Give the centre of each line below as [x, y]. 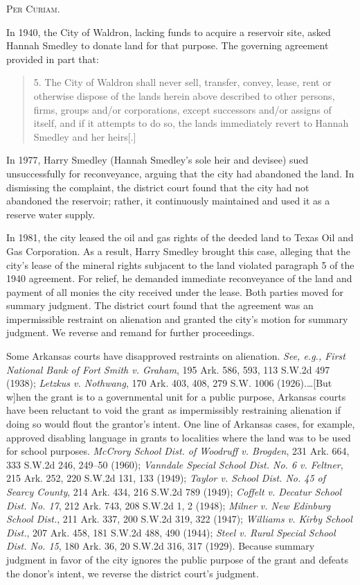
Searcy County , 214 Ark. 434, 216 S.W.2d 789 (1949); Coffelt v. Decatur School [174, 491]
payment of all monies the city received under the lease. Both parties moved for [175, 291]
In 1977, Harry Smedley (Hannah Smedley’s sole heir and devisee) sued [157, 160]
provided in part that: [53, 59]
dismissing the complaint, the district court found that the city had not [158, 187]
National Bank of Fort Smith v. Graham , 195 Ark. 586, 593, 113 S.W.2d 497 [168, 369]
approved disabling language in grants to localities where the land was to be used [179, 437]
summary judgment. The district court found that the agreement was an [160, 305]
